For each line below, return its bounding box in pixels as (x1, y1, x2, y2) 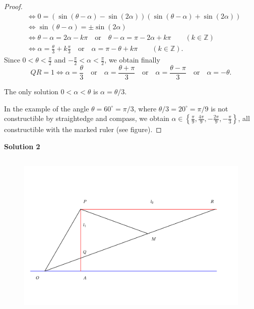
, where (134, 103, 157, 113)
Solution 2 (4, 141, 40, 151)
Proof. (4, 1, 23, 11)
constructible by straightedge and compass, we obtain (4, 113, 169, 123)
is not (211, 103, 228, 113)
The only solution (4, 86, 58, 96)
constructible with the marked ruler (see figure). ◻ (4, 124, 162, 135)
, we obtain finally (104, 54, 160, 65)
